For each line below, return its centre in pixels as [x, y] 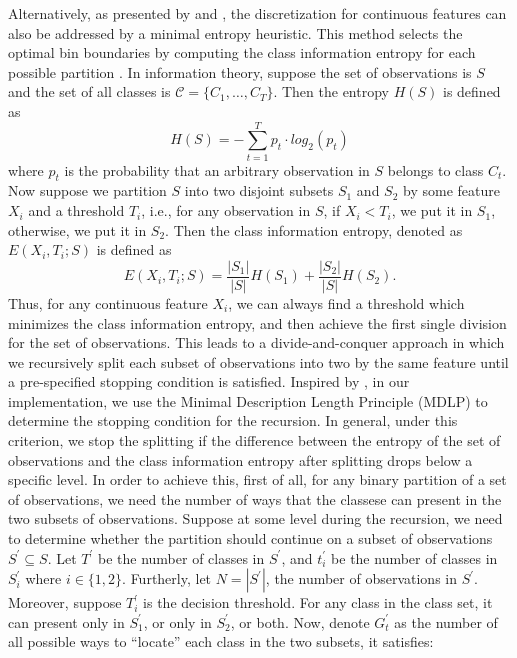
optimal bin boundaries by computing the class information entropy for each [242, 52]
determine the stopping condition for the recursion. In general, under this [233, 420]
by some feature [451, 190]
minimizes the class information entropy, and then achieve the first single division [257, 322]
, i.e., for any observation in [226, 210]
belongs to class [435, 169]
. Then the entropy [331, 91]
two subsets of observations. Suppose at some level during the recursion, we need [255, 518]
